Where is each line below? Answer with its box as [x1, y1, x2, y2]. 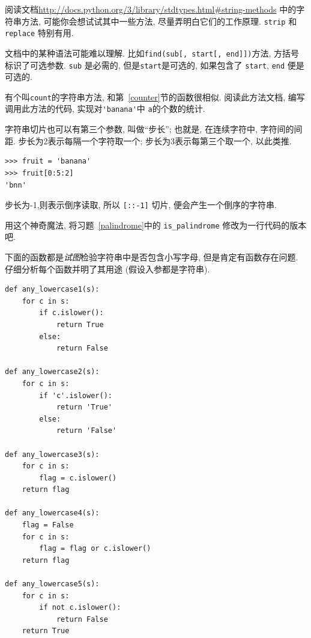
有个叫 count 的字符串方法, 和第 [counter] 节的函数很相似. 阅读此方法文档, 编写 [5, 90, 305, 103]
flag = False [22, 521, 74, 530]
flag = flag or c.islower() [39, 544, 151, 553]
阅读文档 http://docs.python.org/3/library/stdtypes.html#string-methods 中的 [5, 3, 297, 15]
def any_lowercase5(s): [5, 580, 100, 589]
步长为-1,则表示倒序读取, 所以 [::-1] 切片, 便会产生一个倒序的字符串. [5, 198, 277, 211]
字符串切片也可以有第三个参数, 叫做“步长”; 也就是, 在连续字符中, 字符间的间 [5, 123, 303, 135]
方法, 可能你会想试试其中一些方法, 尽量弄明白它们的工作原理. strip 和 [21, 14, 297, 27]
